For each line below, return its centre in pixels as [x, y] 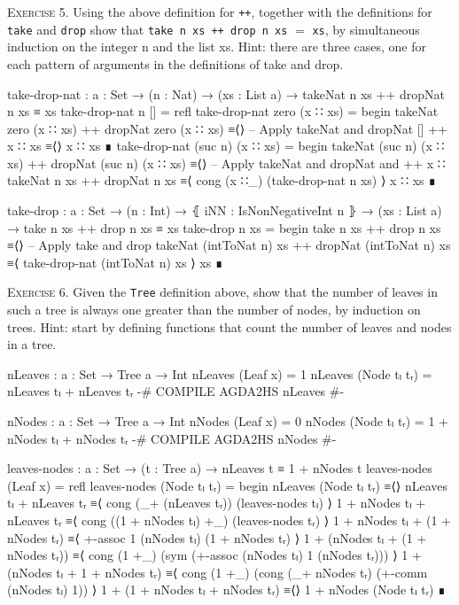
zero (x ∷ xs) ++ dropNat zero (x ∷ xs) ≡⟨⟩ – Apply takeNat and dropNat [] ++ [227, 128]
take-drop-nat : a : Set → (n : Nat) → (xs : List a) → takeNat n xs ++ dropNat [226, 93]
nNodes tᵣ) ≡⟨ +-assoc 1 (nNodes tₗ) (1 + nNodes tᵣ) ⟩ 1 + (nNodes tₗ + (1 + [217, 537]
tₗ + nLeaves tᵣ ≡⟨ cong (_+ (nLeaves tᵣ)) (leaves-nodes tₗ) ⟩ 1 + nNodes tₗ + [217, 503]
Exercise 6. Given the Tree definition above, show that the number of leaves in [222, 292]
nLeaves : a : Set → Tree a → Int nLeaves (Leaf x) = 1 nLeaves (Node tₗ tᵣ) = [220, 373]
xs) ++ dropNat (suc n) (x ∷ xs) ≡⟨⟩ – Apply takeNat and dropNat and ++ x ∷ [226, 163]
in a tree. [32, 344]
